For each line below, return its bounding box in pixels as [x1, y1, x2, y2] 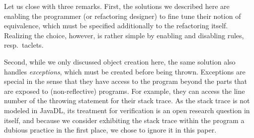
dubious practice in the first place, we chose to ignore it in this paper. [4, 125, 217, 135]
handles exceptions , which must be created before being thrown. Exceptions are [4, 66, 246, 76]
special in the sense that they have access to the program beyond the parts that [4, 76, 247, 86]
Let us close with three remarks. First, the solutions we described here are [4, 1, 230, 11]
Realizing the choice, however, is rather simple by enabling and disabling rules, [4, 30, 244, 40]
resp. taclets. [4, 40, 44, 50]
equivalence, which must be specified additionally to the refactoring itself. [4, 20, 228, 31]
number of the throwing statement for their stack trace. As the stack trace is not [4, 95, 250, 106]
